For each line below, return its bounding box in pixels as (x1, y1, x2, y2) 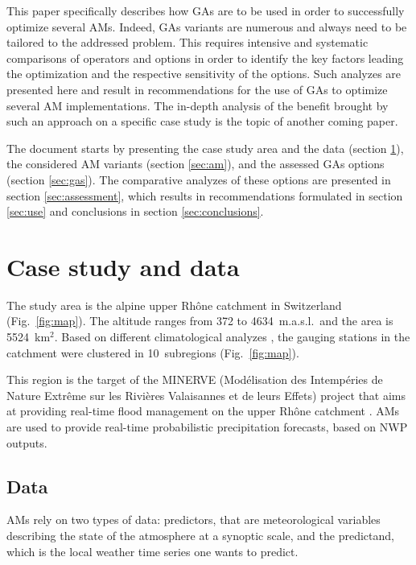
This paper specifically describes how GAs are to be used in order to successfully (6, 2, 405, 19)
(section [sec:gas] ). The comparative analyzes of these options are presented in (6, 171, 391, 188)
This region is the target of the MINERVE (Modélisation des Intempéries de (6, 371, 383, 388)
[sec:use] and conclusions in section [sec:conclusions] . (6, 203, 264, 220)
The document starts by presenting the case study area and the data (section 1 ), (6, 139, 404, 156)
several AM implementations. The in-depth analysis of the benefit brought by (6, 97, 389, 113)
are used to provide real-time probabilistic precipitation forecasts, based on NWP (6, 419, 408, 435)
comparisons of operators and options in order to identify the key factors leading (6, 49, 404, 66)
